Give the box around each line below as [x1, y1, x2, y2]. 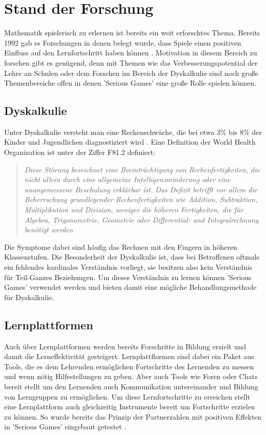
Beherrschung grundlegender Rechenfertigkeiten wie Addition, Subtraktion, [24, 194, 258, 205]
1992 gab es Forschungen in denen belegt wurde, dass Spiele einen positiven [4, 37, 241, 48]
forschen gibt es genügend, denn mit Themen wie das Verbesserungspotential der [4, 57, 258, 68]
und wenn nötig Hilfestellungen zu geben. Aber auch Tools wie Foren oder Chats [4, 371, 258, 382]
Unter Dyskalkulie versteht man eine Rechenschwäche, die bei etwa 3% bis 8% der [4, 126, 262, 137]
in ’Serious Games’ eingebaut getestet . [4, 421, 127, 432]
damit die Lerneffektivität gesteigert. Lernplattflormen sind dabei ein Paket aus [4, 351, 254, 362]
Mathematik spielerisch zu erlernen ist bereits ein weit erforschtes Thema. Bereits [4, 27, 260, 38]
